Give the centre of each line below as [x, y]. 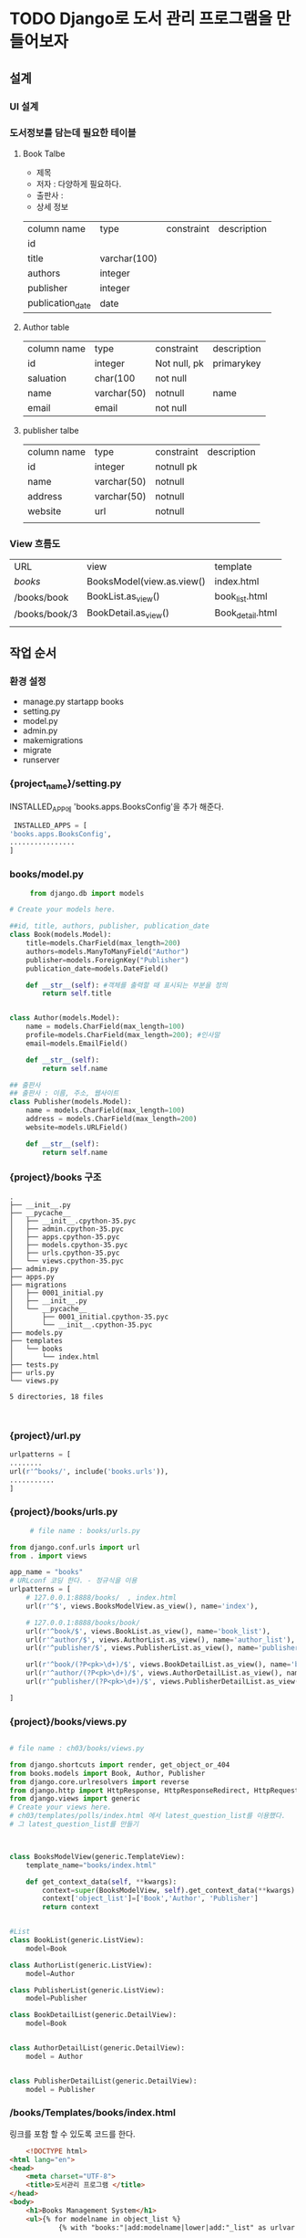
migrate [37, 751]
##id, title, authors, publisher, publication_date [109, 926]
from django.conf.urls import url [75, 1547]
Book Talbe [44, 153]
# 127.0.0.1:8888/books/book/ [83, 1623]
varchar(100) [128, 258]
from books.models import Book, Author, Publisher [107, 1773]
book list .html [241, 597]
